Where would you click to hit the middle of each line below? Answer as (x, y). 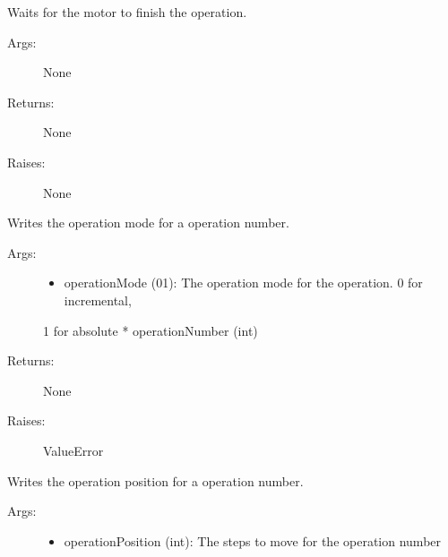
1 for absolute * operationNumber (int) (151, 330)
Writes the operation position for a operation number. (155, 480)
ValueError (73, 450)
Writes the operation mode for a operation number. (148, 223)
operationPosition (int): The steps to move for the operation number (253, 540)
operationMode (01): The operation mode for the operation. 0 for (243, 283)
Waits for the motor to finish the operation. (127, 12)
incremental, (98, 300)
